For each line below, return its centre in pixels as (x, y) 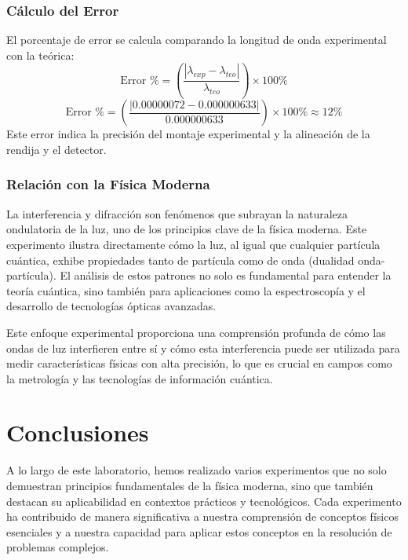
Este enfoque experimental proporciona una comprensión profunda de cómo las (196, 332)
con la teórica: (40, 55)
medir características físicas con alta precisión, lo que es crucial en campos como (199, 363)
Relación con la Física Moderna (108, 184)
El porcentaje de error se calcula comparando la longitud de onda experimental (197, 40)
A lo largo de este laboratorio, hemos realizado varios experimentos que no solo (197, 470)
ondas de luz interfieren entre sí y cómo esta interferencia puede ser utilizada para (203, 348)
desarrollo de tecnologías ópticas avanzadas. (111, 306)
